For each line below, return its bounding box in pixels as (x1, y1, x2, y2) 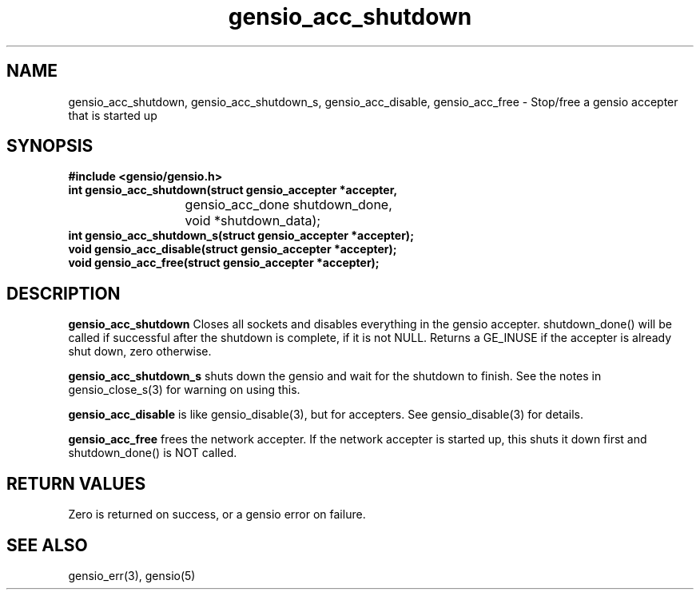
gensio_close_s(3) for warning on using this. (68, 383, 300, 397)
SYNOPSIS (6, 136, 93, 157)
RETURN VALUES (6, 473, 146, 494)
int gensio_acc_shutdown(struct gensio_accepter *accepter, (68, 183, 398, 197)
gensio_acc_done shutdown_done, (185, 197, 392, 213)
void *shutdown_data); (185, 213, 321, 229)
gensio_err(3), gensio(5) (68, 568, 196, 582)
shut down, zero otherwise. (68, 344, 212, 359)
